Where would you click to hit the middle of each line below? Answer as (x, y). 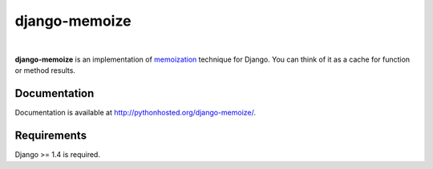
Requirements (51, 136)
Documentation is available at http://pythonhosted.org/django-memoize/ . (136, 113)
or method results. (45, 70)
